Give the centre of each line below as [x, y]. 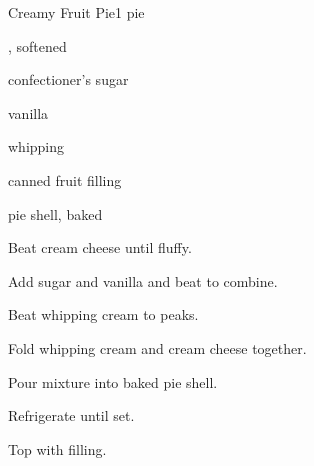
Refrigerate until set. [71, 415]
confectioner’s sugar [68, 79]
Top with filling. [57, 448]
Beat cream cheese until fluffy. [100, 247]
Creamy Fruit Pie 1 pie [76, 12]
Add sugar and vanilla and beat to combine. [143, 280]
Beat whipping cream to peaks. [103, 314]
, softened [37, 45]
